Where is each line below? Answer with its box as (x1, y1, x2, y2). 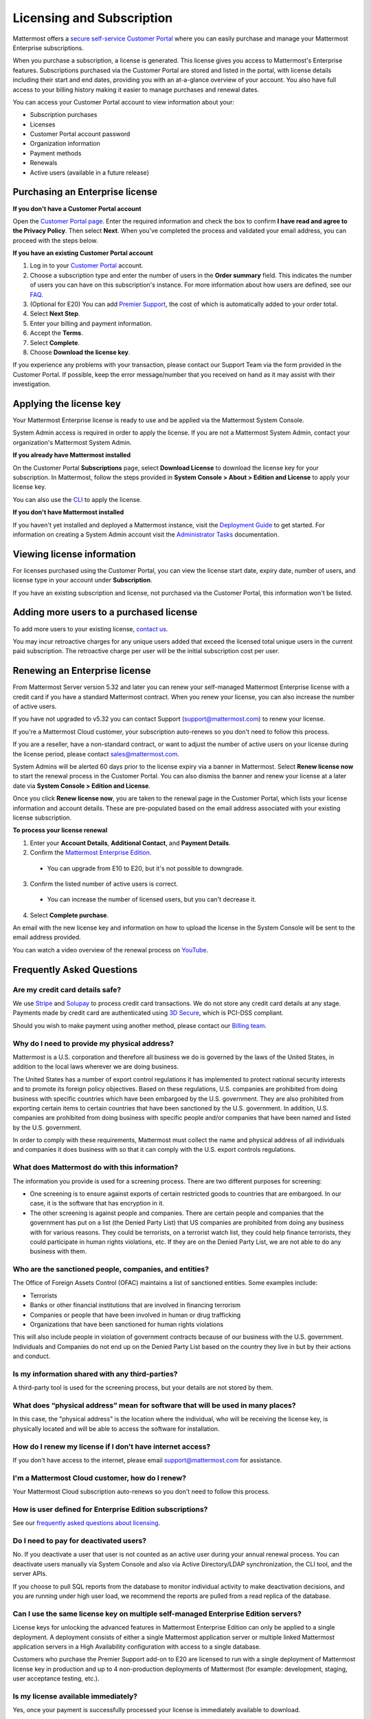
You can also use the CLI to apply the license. (12, 495, 142, 503)
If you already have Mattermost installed (12, 451, 131, 459)
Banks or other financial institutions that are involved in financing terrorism (30, 1301, 241, 1309)
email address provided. (12, 933, 82, 941)
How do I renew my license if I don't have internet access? (12, 1441, 211, 1451)
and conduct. (12, 1352, 51, 1361)
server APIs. (12, 1570, 47, 1578)
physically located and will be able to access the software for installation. (12, 1424, 220, 1433)
